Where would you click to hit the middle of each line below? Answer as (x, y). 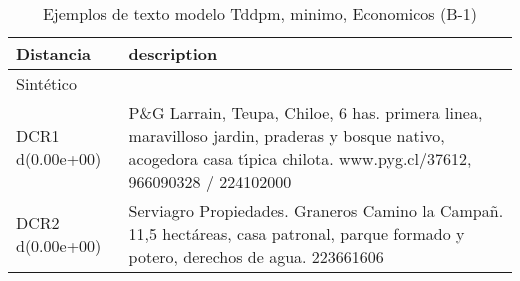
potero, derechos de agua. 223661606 (256, 256)
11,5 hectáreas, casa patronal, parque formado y (296, 233)
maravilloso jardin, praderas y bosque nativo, (286, 135)
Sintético (46, 83)
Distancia (54, 53)
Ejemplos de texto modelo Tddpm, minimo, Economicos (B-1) (260, 13)
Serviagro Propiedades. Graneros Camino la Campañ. (316, 210)
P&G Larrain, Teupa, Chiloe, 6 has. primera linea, (305, 112)
